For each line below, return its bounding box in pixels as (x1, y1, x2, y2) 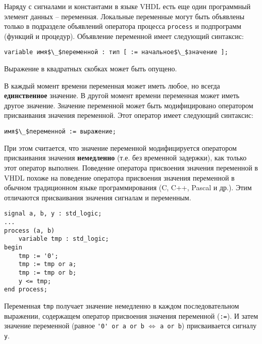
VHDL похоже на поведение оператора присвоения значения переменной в (4, 172, 235, 183)
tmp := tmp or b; (18, 269, 77, 276)
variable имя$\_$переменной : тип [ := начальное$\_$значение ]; (4, 49, 228, 56)
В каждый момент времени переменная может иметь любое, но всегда (4, 80, 220, 91)
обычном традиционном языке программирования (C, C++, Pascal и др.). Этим (4, 182, 252, 193)
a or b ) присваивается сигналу (160, 320, 257, 331)
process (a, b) (4, 227, 55, 234)
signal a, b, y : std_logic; (4, 210, 102, 218)
